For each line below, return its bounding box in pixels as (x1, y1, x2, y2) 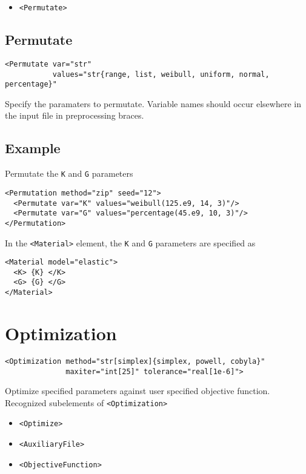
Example (5, 139, 61, 157)
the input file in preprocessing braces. (5, 109, 144, 122)
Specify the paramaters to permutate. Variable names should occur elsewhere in (5, 97, 301, 110)
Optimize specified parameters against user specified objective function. (5, 384, 270, 397)
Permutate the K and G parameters (5, 167, 133, 180)
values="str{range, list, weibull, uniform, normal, (52, 70, 270, 79)
